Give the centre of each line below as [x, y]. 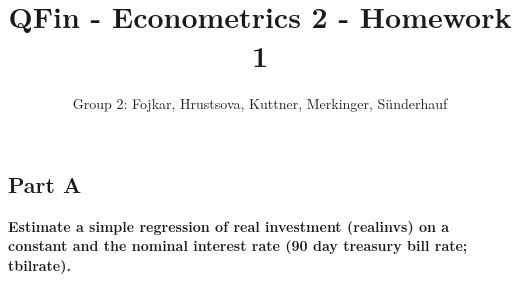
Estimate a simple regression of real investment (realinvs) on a [229, 225]
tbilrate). [39, 264]
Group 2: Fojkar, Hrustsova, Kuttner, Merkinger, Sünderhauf [260, 103]
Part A [45, 183]
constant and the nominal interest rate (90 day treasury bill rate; [238, 245]
